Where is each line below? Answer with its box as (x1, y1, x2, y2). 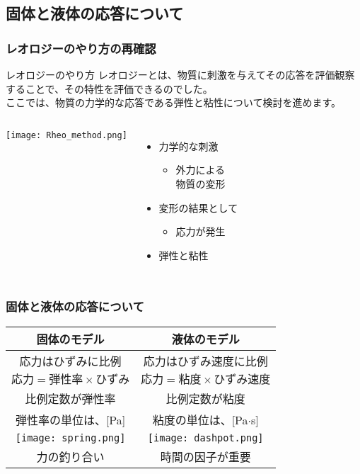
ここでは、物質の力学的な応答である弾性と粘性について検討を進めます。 (6, 95, 342, 110)
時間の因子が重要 (160, 448, 251, 465)
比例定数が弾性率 (25, 390, 116, 407)
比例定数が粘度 (166, 390, 245, 407)
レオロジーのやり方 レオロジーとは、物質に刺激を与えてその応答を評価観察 (6, 67, 355, 81)
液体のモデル (171, 330, 240, 347)
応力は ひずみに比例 (19, 352, 122, 369)
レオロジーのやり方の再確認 (6, 39, 156, 57)
